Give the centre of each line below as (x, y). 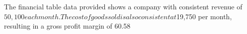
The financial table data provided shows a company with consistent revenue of (123, 6)
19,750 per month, (204, 16)
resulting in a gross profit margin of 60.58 (67, 26)
